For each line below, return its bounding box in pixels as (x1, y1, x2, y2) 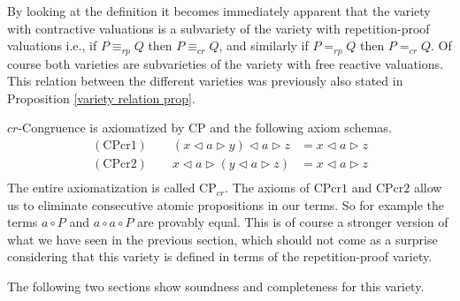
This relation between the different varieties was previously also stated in (7, 71, 403, 90)
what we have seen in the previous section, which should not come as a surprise (7, 230, 438, 248)
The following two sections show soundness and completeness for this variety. (7, 277, 425, 296)
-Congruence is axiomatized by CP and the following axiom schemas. (18, 118, 392, 137)
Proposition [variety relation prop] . (7, 88, 195, 107)
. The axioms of (225, 178, 310, 197)
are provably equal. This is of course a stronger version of (137, 213, 448, 231)
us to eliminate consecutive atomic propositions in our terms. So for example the (7, 195, 445, 214)
